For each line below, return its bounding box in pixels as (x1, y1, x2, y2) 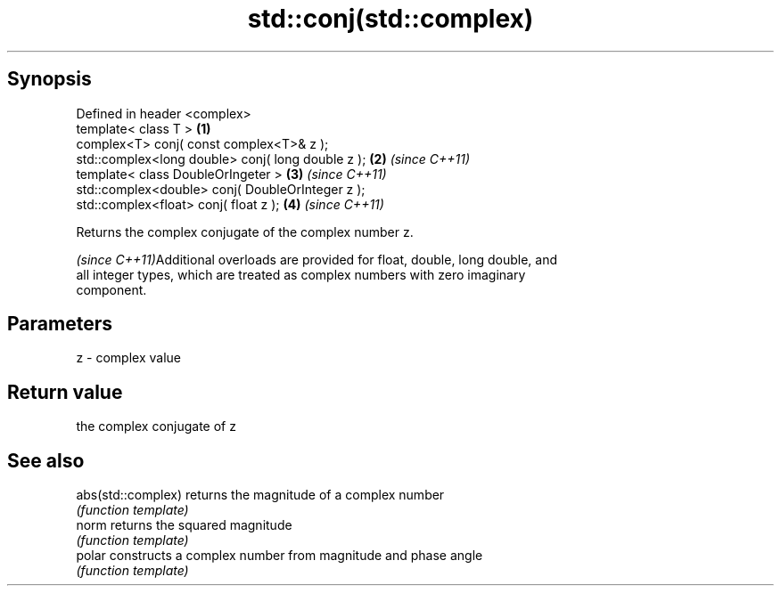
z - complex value (76, 350, 181, 366)
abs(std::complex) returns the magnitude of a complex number (76, 487, 445, 503)
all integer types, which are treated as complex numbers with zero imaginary (76, 266, 526, 282)
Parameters (7, 313, 112, 336)
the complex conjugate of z (76, 418, 236, 435)
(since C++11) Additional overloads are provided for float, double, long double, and (76, 251, 557, 267)
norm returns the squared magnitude (76, 517, 292, 533)
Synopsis (7, 68, 92, 91)
